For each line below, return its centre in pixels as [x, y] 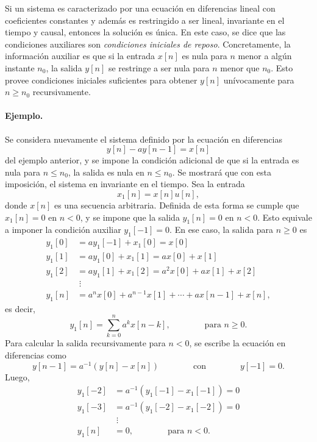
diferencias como [36, 355]
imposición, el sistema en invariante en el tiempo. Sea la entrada [125, 184]
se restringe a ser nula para [159, 67]
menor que [240, 67]
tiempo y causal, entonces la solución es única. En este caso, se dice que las [145, 32]
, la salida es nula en [106, 172]
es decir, [20, 308]
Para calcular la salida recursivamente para [85, 343]
